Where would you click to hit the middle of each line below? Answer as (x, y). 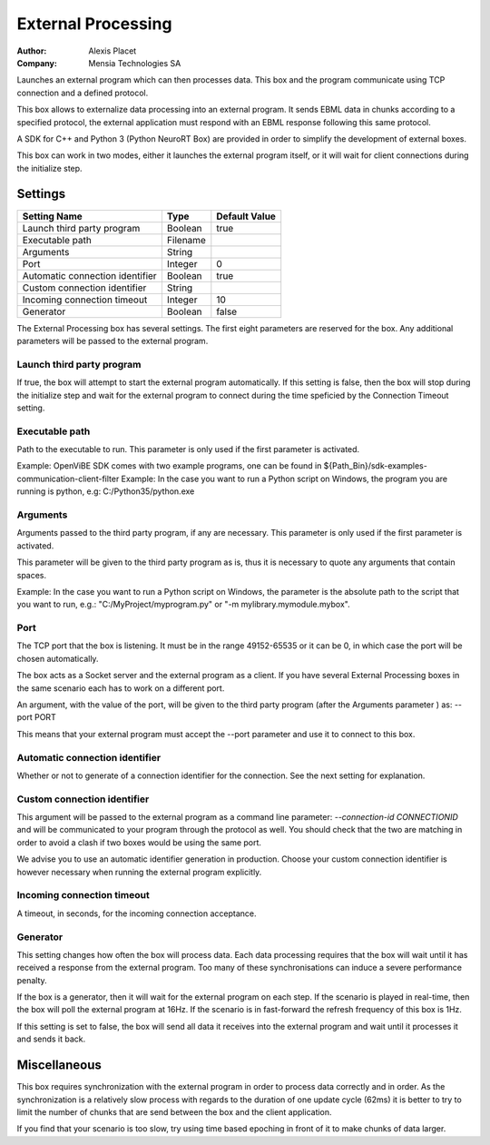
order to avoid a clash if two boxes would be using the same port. (139, 842)
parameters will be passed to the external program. (113, 341)
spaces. (32, 575)
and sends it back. (51, 1039)
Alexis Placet (113, 51)
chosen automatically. (58, 658)
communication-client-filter (68, 479)
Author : (32, 51)
